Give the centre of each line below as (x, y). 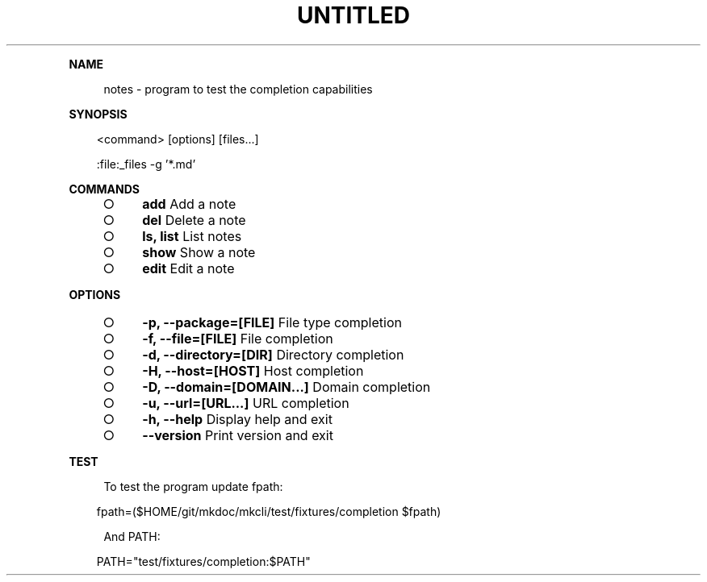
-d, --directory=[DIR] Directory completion (273, 354)
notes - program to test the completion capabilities (238, 89)
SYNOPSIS (98, 114)
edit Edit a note (188, 268)
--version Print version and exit (238, 435)
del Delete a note (194, 220)
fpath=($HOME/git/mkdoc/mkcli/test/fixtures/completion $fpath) (269, 511)
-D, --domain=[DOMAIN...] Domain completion (287, 387)
